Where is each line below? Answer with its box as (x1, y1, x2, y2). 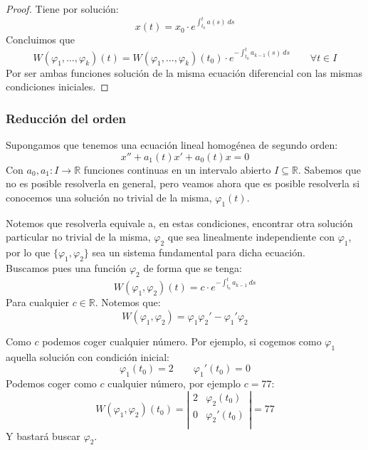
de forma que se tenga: (143, 260, 242, 275)
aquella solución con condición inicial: (6, 349, 169, 364)
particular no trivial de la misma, (6, 229, 151, 244)
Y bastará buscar (6, 428, 80, 443)
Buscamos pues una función (6, 260, 127, 275)
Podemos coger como (6, 376, 97, 391)
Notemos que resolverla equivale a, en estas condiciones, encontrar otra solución (6, 215, 353, 230)
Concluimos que (6, 32, 75, 47)
